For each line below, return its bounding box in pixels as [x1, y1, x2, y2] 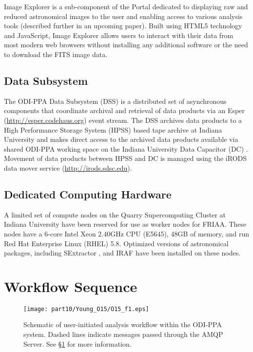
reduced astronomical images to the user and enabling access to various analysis [4, 11, 243, 21]
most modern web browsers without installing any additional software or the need [4, 39, 248, 50]
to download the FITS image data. [4, 49, 108, 59]
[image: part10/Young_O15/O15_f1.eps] [23, 305, 149, 313]
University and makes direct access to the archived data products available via [4, 134, 238, 144]
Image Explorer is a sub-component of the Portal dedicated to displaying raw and [4, 1, 248, 11]
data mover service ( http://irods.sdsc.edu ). [4, 162, 132, 173]
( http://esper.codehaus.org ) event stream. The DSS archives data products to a [4, 115, 242, 125]
